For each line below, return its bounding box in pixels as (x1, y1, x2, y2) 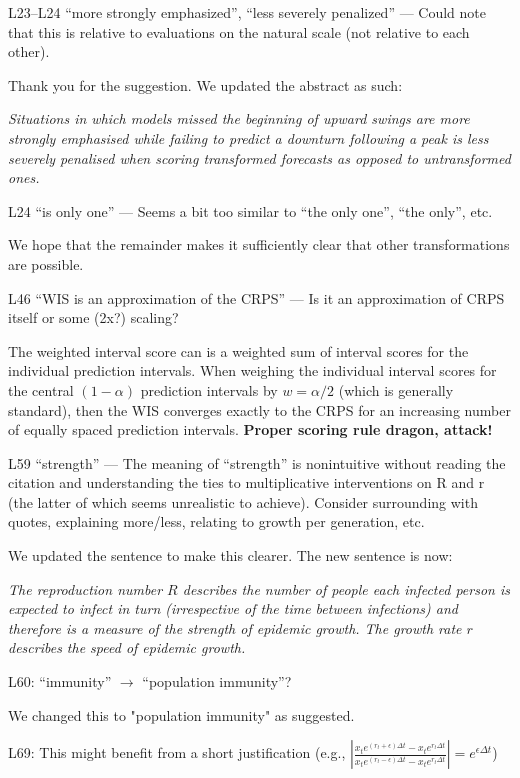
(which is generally (338, 379, 454, 400)
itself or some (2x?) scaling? (8, 307, 179, 328)
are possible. (8, 253, 84, 274)
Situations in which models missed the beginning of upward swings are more (8, 108, 470, 129)
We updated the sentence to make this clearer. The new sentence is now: (8, 545, 453, 566)
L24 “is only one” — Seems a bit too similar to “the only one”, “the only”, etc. (8, 200, 493, 221)
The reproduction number (8, 578, 163, 599)
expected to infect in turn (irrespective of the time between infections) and (8, 598, 459, 619)
